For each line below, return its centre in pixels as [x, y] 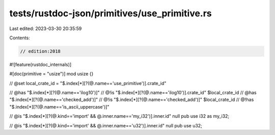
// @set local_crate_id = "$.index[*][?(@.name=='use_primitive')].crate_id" [88, 83]
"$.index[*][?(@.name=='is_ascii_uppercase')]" [59, 106]
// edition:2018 [40, 51]
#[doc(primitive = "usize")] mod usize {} [51, 74]
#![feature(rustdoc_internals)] [40, 64]
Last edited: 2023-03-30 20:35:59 [46, 29]
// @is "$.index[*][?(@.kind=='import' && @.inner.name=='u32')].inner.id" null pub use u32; [106, 125]
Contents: [20, 38]
